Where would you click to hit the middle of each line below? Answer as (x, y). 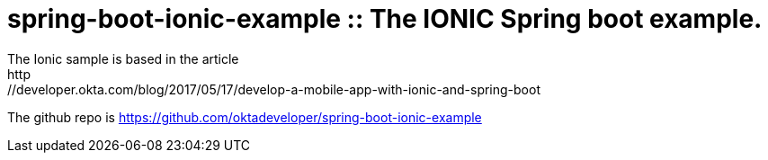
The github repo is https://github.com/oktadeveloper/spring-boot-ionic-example (245, 117)
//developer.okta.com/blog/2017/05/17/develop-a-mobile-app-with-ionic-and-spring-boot (274, 89)
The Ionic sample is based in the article (123, 58)
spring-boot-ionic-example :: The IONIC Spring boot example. (385, 19)
